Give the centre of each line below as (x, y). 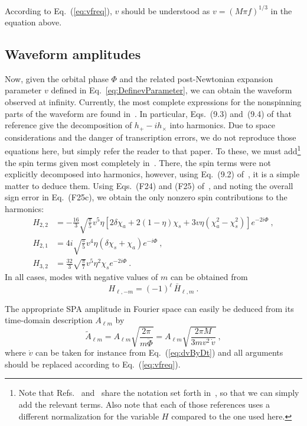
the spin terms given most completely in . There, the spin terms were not (138, 162)
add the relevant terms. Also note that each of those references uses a (144, 404)
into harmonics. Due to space (222, 125)
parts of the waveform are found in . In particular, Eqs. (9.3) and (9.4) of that (148, 113)
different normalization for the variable (89, 416)
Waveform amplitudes (73, 54)
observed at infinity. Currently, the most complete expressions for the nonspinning (153, 102)
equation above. (33, 22)
